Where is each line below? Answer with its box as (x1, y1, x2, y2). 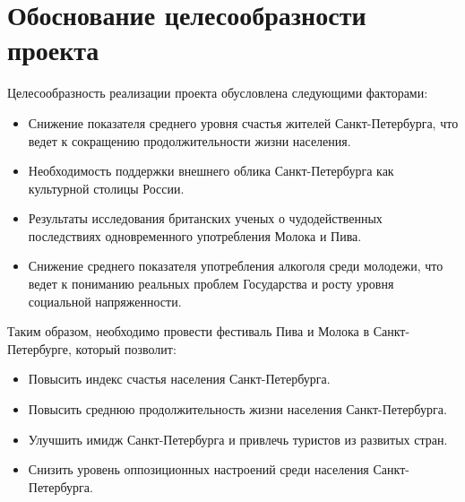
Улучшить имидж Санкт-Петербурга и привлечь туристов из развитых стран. (28, 429, 448, 448)
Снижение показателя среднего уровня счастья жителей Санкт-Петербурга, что (28, 113, 459, 132)
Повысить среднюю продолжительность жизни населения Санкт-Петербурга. (28, 400, 447, 419)
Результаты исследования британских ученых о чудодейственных (28, 209, 383, 228)
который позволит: (75, 339, 177, 358)
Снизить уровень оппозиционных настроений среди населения (28, 460, 369, 479)
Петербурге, (7, 339, 72, 358)
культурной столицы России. (28, 178, 185, 197)
